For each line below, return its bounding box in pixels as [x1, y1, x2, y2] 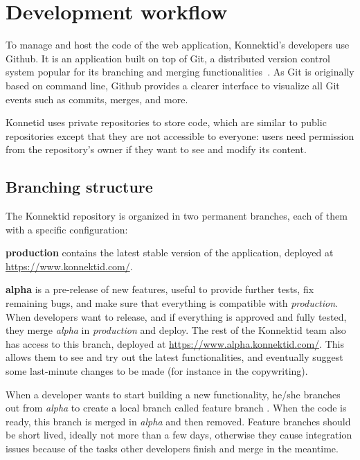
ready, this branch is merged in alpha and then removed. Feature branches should [6, 414, 351, 428]
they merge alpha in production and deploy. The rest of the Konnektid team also [6, 323, 346, 337]
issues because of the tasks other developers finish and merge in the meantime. [6, 441, 339, 455]
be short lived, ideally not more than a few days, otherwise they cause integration [6, 427, 352, 442]
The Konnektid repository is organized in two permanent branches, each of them [6, 209, 348, 223]
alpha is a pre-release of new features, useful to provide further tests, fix [6, 282, 314, 297]
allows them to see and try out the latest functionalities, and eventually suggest [6, 350, 343, 364]
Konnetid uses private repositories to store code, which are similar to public [6, 115, 327, 130]
